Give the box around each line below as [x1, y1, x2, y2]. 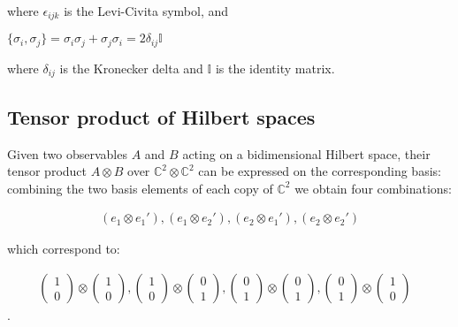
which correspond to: [7, 240, 120, 258]
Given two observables [7, 144, 127, 163]
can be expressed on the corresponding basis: [198, 162, 441, 180]
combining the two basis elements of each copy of [7, 179, 273, 197]
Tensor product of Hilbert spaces [7, 103, 316, 130]
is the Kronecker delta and [59, 58, 203, 77]
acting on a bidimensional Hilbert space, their [182, 144, 431, 163]
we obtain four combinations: [294, 179, 453, 197]
